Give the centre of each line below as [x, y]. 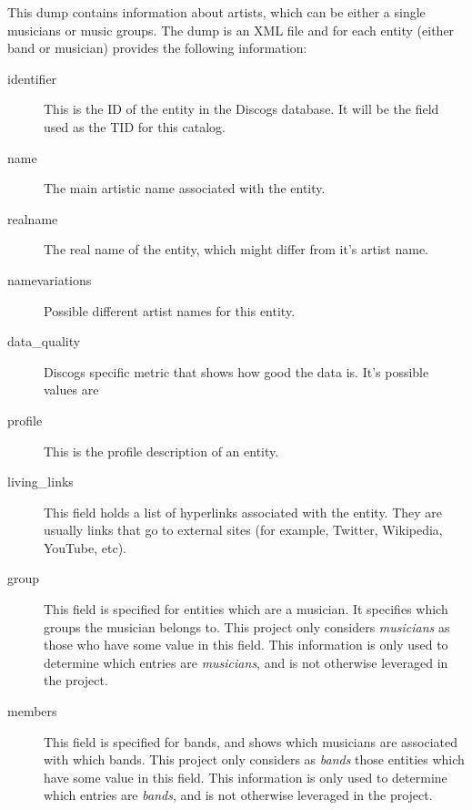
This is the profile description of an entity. [161, 451]
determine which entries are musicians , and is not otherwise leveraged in [246, 662]
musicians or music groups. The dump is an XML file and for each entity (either [231, 30]
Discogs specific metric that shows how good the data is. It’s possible [236, 371]
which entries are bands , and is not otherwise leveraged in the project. [238, 795]
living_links [40, 482]
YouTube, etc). [85, 547]
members [32, 711]
